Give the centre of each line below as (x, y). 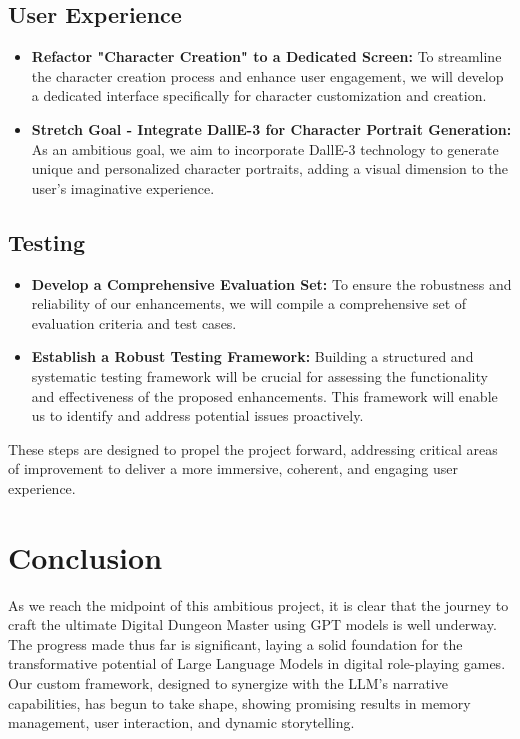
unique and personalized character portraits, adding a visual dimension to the (269, 168)
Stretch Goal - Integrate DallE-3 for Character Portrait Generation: (271, 128)
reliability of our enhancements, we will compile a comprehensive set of (249, 303)
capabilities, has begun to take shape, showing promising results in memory (239, 702)
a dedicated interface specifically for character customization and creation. (259, 95)
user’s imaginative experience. (123, 187)
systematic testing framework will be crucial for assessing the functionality (259, 375)
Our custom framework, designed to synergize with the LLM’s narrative (228, 683)
